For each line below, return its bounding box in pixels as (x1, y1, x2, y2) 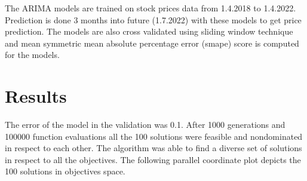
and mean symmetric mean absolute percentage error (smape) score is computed (5, 36, 299, 49)
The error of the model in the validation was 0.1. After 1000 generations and (5, 118, 285, 131)
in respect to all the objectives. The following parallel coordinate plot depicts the (5, 153, 301, 165)
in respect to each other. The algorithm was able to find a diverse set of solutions (5, 142, 302, 154)
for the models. (5, 48, 60, 61)
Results (5, 84, 67, 108)
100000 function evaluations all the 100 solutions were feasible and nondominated (5, 130, 303, 142)
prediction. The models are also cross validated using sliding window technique (5, 25, 293, 38)
